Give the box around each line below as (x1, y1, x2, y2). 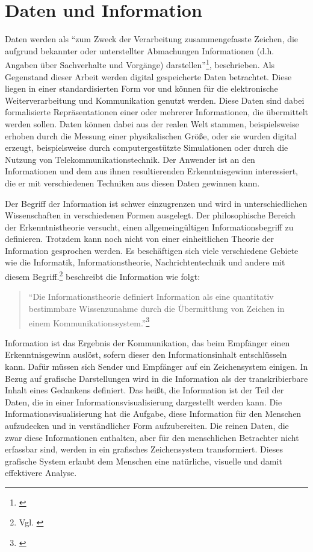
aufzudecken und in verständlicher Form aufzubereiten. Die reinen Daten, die (5, 419, 289, 431)
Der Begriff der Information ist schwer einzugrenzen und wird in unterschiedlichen (5, 197, 308, 209)
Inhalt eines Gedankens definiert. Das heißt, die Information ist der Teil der (5, 384, 284, 396)
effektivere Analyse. (5, 466, 77, 479)
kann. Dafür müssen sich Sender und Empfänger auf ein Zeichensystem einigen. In (5, 360, 308, 372)
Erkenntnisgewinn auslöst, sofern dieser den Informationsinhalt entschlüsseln (5, 348, 287, 361)
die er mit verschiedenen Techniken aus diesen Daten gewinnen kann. (5, 176, 260, 189)
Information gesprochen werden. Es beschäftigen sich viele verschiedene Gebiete (5, 244, 299, 256)
